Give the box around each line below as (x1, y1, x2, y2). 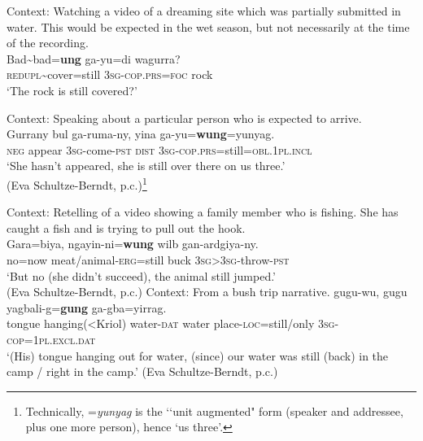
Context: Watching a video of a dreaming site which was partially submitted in (7, 2, 401, 19)
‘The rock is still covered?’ (7, 81, 137, 98)
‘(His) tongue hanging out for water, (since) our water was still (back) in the (7, 347, 389, 364)
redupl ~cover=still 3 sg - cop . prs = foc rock (7, 66, 213, 83)
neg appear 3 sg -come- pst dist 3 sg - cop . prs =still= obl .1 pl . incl (7, 141, 312, 158)
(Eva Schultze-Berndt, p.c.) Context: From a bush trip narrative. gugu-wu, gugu (7, 283, 408, 300)
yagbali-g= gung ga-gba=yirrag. (7, 299, 167, 316)
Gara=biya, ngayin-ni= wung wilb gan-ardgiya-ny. (7, 235, 259, 252)
